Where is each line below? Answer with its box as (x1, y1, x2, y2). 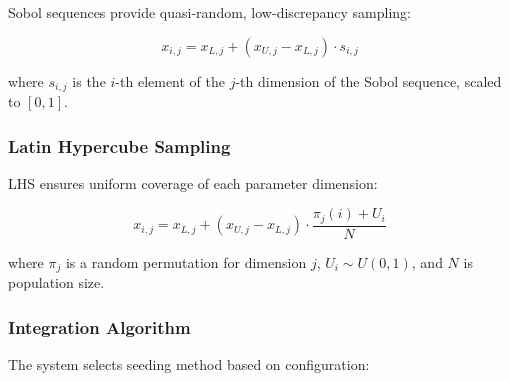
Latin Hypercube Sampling (8, 133, 231, 158)
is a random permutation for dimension (65, 251, 307, 272)
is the (72, 70, 106, 91)
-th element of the (115, 70, 226, 91)
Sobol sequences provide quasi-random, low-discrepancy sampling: (8, 2, 412, 22)
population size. (8, 272, 105, 293)
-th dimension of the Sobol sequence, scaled (235, 70, 502, 91)
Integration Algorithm (8, 314, 191, 339)
